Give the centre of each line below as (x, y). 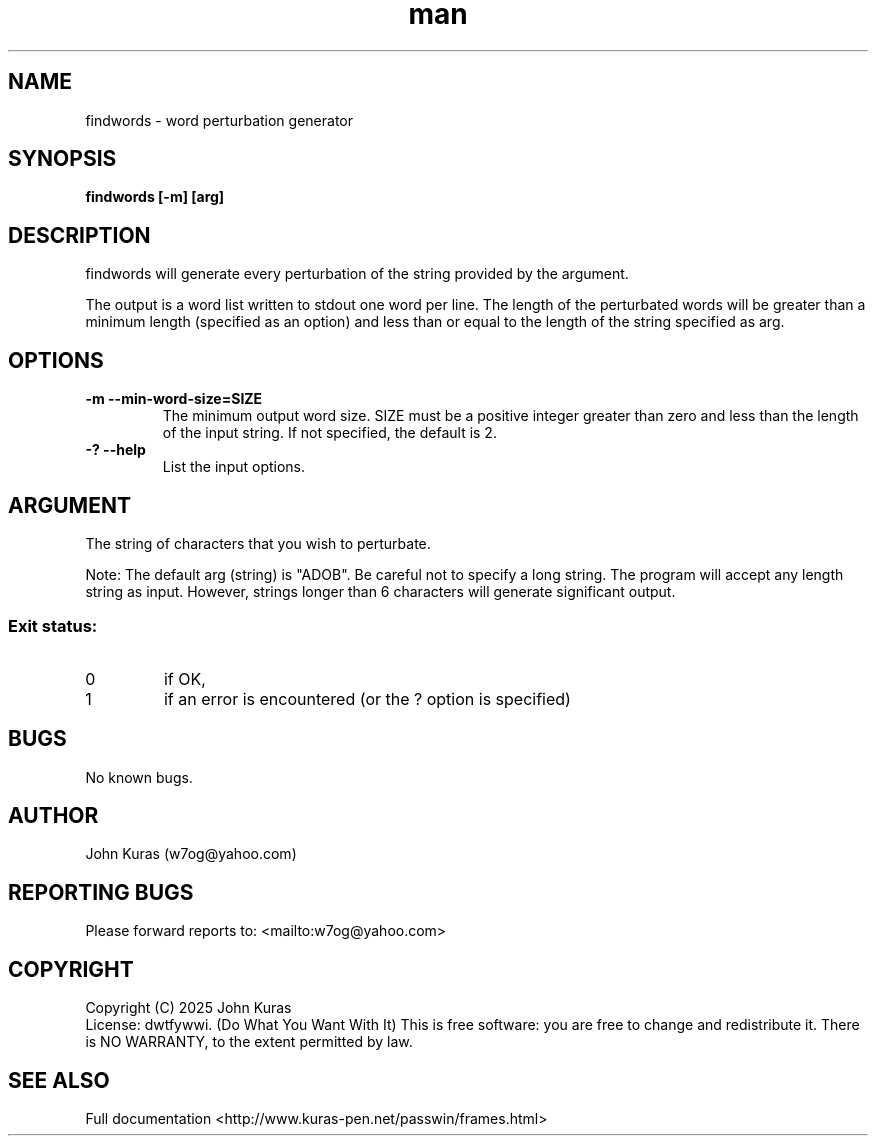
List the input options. (234, 467)
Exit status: (53, 626)
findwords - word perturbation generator (219, 120)
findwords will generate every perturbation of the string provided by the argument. (357, 274)
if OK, (184, 678)
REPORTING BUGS (101, 892)
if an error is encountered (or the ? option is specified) (367, 698)
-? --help (115, 450)
